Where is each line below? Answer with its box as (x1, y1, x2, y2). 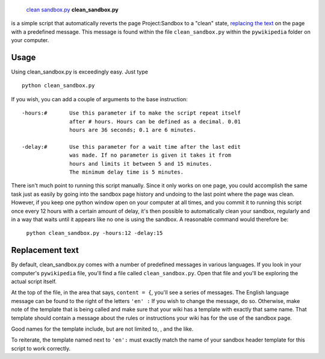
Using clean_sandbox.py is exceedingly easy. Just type (11, 68, 149, 75)
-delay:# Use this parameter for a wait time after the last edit (22, 143, 241, 150)
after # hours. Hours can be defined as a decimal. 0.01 (69, 118, 241, 125)
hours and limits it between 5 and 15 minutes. (69, 160, 212, 167)
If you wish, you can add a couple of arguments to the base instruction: (11, 95, 188, 102)
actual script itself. (11, 278, 57, 286)
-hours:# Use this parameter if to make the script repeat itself (22, 110, 241, 117)
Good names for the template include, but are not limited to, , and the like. (11, 325, 194, 332)
